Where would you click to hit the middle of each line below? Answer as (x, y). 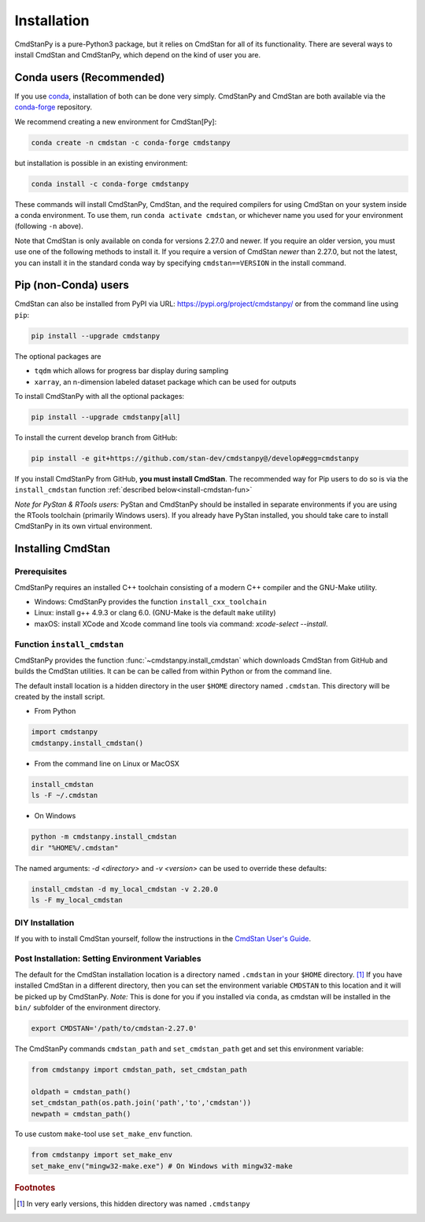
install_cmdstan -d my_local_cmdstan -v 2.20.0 (124, 889)
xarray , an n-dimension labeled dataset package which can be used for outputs (165, 382)
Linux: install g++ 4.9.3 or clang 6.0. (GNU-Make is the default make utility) (155, 613)
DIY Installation (44, 923)
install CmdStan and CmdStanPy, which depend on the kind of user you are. (138, 54)
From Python (55, 711)
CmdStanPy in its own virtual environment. (83, 526)
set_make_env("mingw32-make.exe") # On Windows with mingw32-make (162, 1166)
